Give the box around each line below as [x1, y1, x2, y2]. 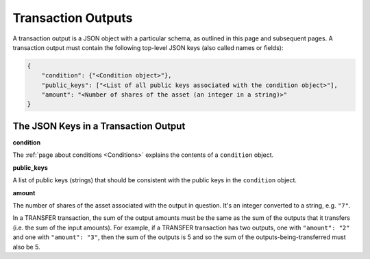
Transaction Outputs [12, 10, 133, 25]
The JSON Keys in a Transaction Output [12, 120, 186, 132]
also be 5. [12, 243, 40, 251]
